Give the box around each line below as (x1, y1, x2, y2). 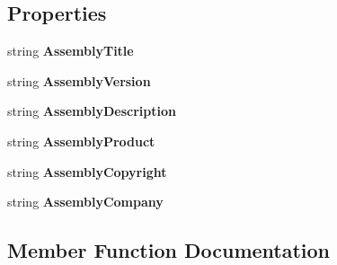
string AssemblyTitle (7, 41, 134, 60)
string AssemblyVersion (7, 71, 151, 90)
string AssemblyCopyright (7, 162, 167, 181)
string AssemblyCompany (7, 192, 164, 211)
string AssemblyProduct (7, 131, 155, 150)
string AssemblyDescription (7, 102, 176, 120)
